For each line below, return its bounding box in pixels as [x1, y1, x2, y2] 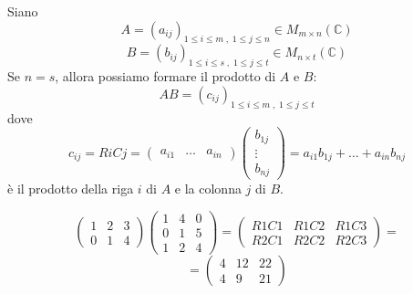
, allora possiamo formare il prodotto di [55, 67, 276, 86]
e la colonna [174, 179, 242, 198]
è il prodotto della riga [7, 179, 134, 198]
